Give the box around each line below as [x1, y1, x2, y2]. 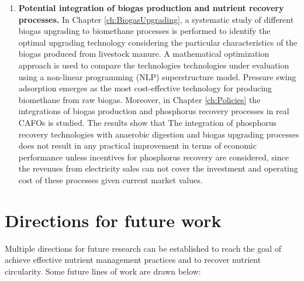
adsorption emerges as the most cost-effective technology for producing [18, 82, 272, 94]
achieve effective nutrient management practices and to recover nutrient [5, 253, 261, 266]
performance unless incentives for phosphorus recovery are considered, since [18, 150, 289, 163]
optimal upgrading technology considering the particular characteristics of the [18, 36, 298, 48]
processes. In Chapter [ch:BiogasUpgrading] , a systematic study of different [18, 13, 294, 25]
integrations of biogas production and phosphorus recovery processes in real [18, 105, 289, 117]
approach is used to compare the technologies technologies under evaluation [18, 59, 289, 71]
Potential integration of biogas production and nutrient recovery [18, 2, 284, 13]
